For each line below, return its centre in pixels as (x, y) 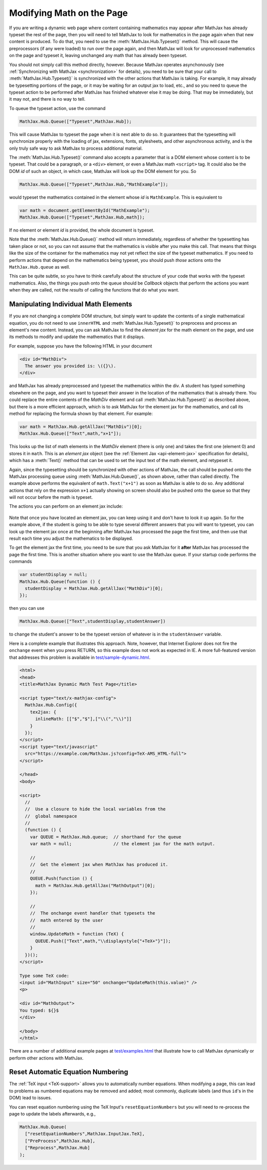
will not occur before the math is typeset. (51, 497)
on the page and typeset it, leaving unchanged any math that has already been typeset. (98, 56)
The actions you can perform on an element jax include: (66, 506)
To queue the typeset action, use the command (57, 108)
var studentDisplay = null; (53, 575)
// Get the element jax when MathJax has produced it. (99, 865)
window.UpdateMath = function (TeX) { (77, 934)
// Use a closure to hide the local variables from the (95, 809)
